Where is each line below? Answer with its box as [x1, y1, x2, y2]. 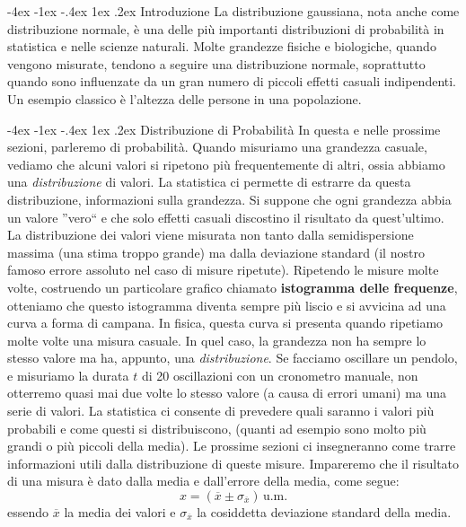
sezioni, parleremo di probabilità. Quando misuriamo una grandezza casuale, [7, 137, 427, 156]
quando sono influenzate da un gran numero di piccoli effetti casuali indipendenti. [7, 72, 457, 91]
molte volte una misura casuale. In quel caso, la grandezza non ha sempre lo [7, 330, 426, 349]
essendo [7, 503, 49, 522]
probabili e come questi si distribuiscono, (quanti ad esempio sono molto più [7, 418, 426, 437]
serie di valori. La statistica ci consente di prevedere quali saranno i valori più [7, 401, 435, 420]
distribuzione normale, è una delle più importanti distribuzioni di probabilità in [7, 19, 444, 38]
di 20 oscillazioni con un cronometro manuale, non [141, 365, 418, 384]
